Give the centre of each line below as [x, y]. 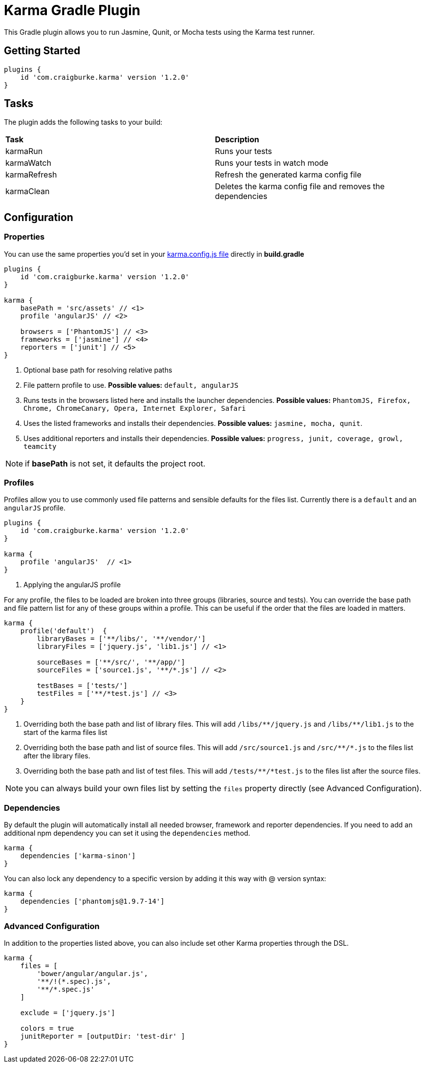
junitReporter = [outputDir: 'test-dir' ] [103, 1036]
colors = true [47, 1028]
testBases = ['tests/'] [82, 686]
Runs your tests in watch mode [272, 163]
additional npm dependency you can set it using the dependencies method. [127, 833]
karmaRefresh [31, 175]
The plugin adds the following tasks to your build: [83, 122]
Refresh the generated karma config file [288, 175]
